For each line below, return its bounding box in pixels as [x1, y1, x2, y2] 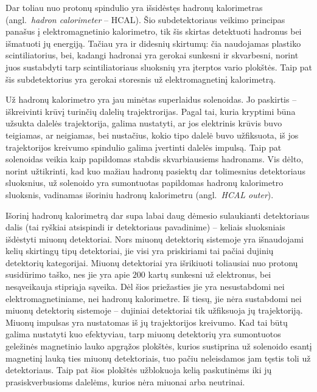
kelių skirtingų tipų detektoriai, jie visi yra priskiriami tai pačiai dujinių [5, 244, 274, 257]
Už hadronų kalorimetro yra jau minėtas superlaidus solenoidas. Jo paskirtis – [5, 93, 297, 106]
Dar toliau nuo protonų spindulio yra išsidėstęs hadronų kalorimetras [5, 1, 263, 13]
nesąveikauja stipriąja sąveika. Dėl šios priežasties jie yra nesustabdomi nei [5, 280, 285, 293]
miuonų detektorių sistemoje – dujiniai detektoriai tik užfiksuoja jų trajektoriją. [5, 304, 303, 317]
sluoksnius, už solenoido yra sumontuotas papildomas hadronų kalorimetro [5, 176, 284, 189]
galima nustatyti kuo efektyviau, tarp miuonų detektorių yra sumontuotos [5, 328, 281, 340]
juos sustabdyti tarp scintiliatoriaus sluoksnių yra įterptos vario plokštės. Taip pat [5, 60, 312, 73]
